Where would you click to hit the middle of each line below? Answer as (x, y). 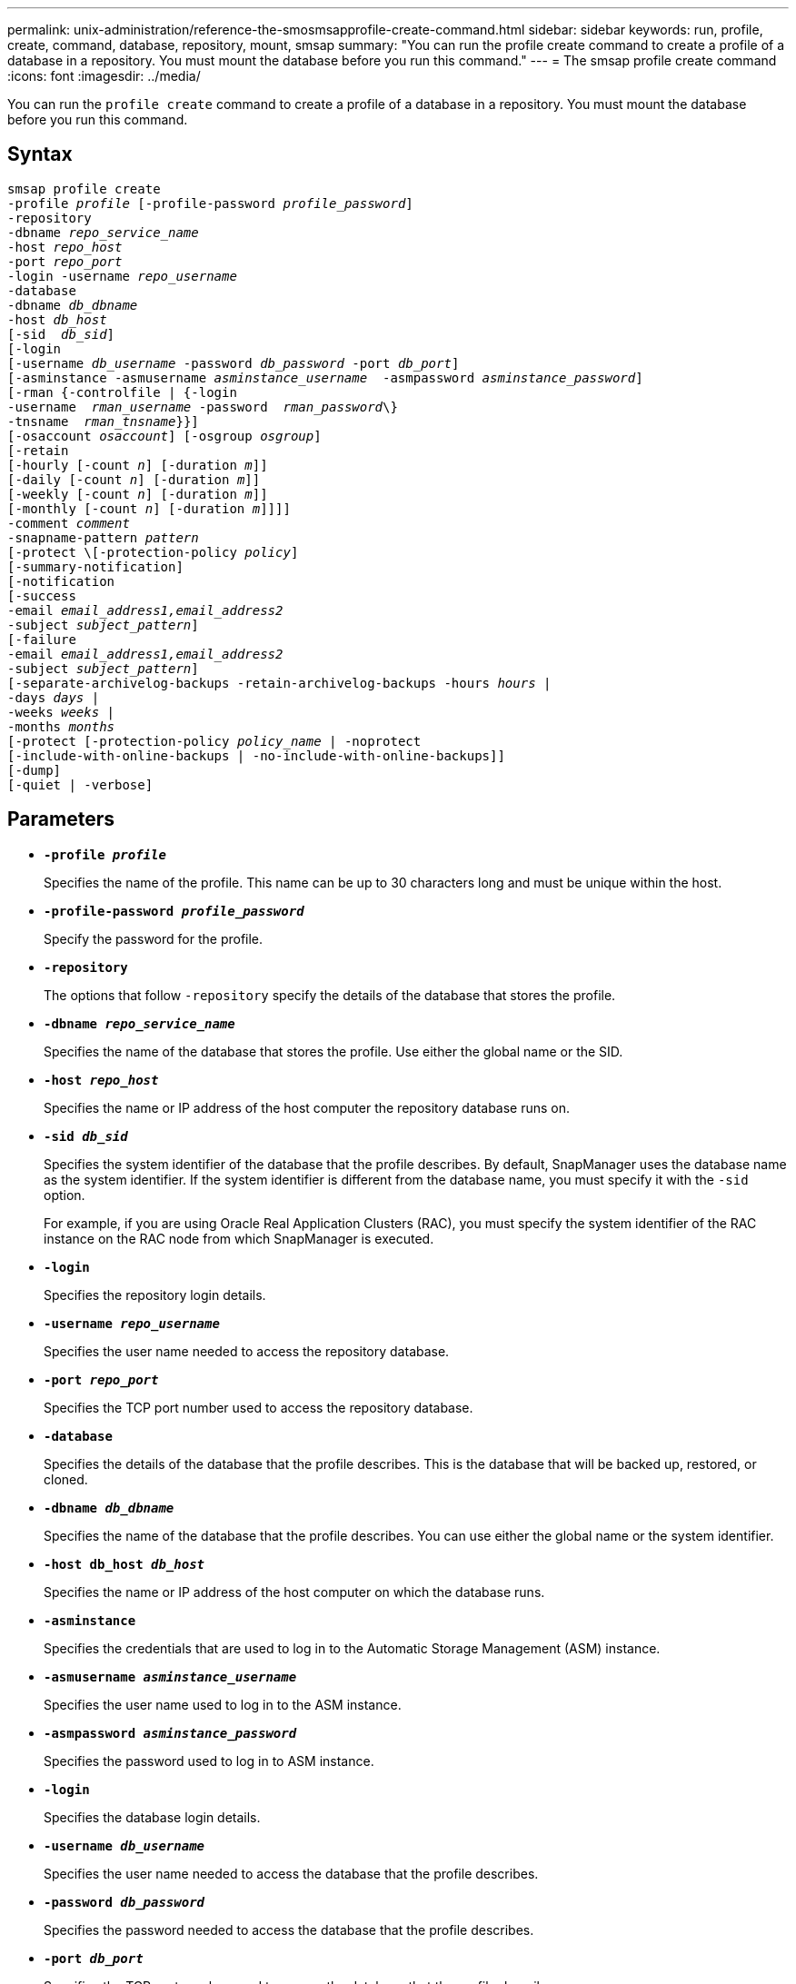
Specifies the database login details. (152, 1817)
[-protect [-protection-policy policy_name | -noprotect (214, 741)
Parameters (61, 819)
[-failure (42, 639)
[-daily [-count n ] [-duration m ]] (134, 479)
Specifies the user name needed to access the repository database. (247, 1351)
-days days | (54, 697)
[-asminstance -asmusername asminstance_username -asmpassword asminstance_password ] (325, 377)
